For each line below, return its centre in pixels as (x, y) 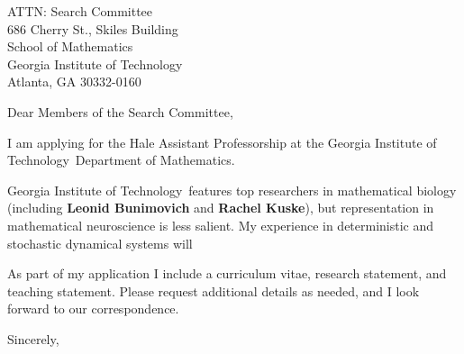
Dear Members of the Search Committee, (120, 111)
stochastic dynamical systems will (100, 243)
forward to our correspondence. (93, 309)
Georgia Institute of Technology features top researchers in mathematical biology (232, 190)
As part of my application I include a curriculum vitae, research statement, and (227, 273)
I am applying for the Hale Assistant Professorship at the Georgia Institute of (222, 142)
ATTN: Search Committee (80, 11)
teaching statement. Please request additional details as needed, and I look (214, 290)
